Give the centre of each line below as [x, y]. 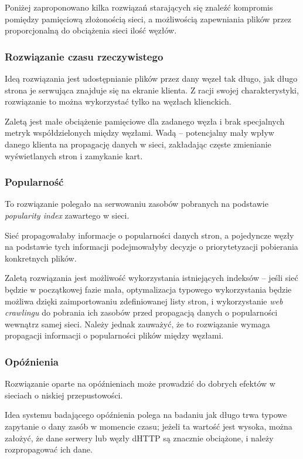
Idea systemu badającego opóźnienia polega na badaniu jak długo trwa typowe [146, 415]
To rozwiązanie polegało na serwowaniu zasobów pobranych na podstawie [137, 204]
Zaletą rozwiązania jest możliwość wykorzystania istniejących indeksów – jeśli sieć [151, 278]
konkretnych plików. [41, 258]
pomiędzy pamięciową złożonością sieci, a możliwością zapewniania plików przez [148, 19]
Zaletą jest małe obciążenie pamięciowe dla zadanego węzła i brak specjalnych [145, 121]
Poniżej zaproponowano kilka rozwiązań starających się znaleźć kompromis [139, 7]
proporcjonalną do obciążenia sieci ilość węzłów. [91, 30]
